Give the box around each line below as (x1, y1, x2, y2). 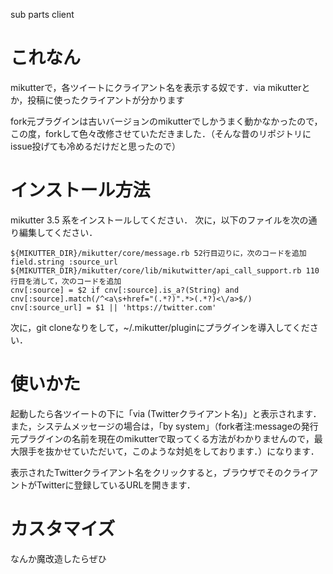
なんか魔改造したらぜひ (10, 552, 107, 564)
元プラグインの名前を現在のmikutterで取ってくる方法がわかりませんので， (10, 432, 315, 444)
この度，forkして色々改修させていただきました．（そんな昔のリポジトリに (10, 127, 312, 139)
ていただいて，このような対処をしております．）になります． (71, 445, 320, 457)
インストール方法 (10, 179, 151, 202)
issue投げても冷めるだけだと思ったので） (10, 140, 181, 152)
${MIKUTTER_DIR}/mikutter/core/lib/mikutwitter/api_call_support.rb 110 (10, 265, 320, 276)
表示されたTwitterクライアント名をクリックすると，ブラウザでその (10, 466, 284, 478)
